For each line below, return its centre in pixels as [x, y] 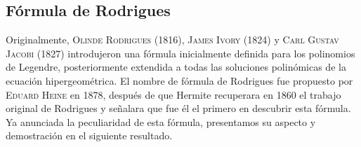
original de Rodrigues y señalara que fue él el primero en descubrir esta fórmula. [178, 108]
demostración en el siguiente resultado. [89, 135]
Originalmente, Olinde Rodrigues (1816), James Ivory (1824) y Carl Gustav [172, 40]
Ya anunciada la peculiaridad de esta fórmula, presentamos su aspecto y [161, 121]
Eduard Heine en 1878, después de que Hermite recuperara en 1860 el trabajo [173, 94]
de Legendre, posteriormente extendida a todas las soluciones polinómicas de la [176, 67]
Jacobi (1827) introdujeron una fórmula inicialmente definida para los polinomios [180, 53]
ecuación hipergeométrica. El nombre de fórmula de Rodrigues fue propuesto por [179, 80]
